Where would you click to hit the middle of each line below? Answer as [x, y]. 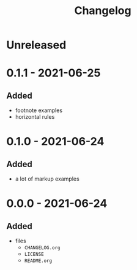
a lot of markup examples [47, 179]
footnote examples [39, 110]
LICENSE [34, 255]
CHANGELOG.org [42, 248]
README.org [38, 261]
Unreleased [36, 45]
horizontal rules [35, 117]
